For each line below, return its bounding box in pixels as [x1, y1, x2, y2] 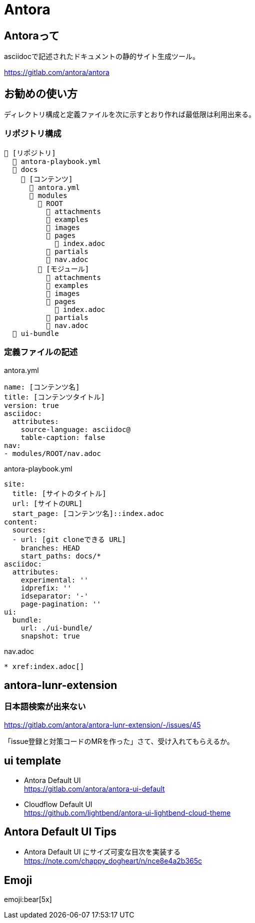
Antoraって [4, 29, 59, 42]
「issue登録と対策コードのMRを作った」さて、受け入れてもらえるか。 [4, 736, 234, 745]
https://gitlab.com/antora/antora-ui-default [24, 784, 165, 793]
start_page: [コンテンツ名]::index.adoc [12, 509, 164, 517]
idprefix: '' [20, 583, 71, 592]
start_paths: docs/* [20, 551, 101, 560]
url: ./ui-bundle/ [20, 623, 93, 632]
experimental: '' [20, 575, 88, 584]
